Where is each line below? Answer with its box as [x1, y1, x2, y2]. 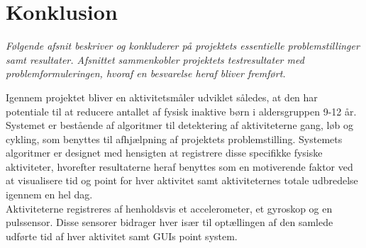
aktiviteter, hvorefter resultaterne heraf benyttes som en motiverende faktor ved [6, 159, 353, 174]
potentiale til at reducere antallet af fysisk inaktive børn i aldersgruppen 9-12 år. [6, 103, 357, 118]
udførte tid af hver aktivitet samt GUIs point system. [6, 228, 238, 243]
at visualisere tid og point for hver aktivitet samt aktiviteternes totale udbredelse [6, 173, 358, 188]
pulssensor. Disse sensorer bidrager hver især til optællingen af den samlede [6, 215, 333, 230]
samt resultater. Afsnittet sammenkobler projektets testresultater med [6, 52, 304, 67]
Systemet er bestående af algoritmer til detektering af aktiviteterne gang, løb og [6, 118, 353, 133]
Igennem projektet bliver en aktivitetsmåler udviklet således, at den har [6, 89, 318, 104]
